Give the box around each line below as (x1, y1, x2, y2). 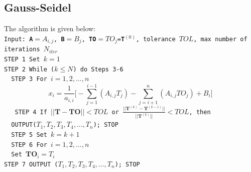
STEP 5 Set (11, 131, 47, 139)
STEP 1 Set (4, 55, 40, 63)
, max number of (193, 35, 247, 43)
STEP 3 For (11, 75, 47, 83)
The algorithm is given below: (4, 23, 96, 34)
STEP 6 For (11, 141, 47, 148)
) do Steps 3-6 (73, 65, 123, 73)
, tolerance (136, 35, 176, 43)
